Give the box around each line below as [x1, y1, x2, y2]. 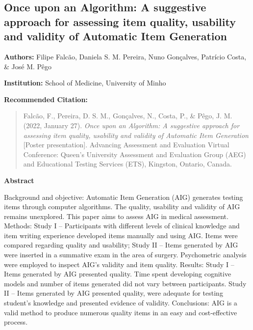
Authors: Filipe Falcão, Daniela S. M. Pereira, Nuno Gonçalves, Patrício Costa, [4, 51, 247, 61]
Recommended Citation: [4, 94, 88, 104]
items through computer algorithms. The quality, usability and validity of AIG [4, 201, 240, 212]
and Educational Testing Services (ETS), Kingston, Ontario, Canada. [23, 159, 232, 169]
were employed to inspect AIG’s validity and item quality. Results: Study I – [4, 259, 234, 269]
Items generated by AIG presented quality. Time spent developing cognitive [4, 269, 231, 279]
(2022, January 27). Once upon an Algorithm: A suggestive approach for [23, 120, 240, 130]
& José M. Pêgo [4, 61, 51, 71]
